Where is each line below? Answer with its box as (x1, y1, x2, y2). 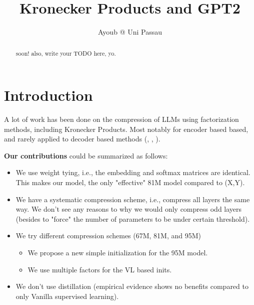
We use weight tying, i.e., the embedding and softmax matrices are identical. (15, 167, 250, 178)
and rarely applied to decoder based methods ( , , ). (4, 133, 160, 144)
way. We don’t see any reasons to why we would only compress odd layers (15, 204, 242, 214)
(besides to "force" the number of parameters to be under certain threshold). (15, 213, 250, 224)
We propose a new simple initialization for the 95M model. (27, 247, 208, 258)
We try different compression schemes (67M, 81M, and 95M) (15, 230, 201, 241)
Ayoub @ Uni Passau (98, 27, 162, 37)
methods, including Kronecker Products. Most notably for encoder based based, (4, 123, 248, 134)
